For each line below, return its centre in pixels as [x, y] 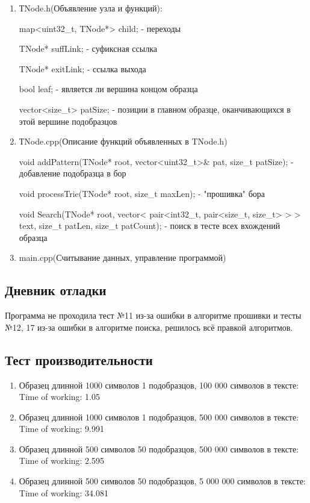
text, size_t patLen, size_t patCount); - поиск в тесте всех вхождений [150, 226]
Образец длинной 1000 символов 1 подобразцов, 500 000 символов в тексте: [159, 417]
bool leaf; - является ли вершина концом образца [108, 89]
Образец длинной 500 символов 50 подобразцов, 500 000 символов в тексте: [159, 448]
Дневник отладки [56, 290]
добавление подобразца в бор [73, 173]
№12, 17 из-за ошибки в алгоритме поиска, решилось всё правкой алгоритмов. [149, 327]
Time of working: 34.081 [64, 492]
